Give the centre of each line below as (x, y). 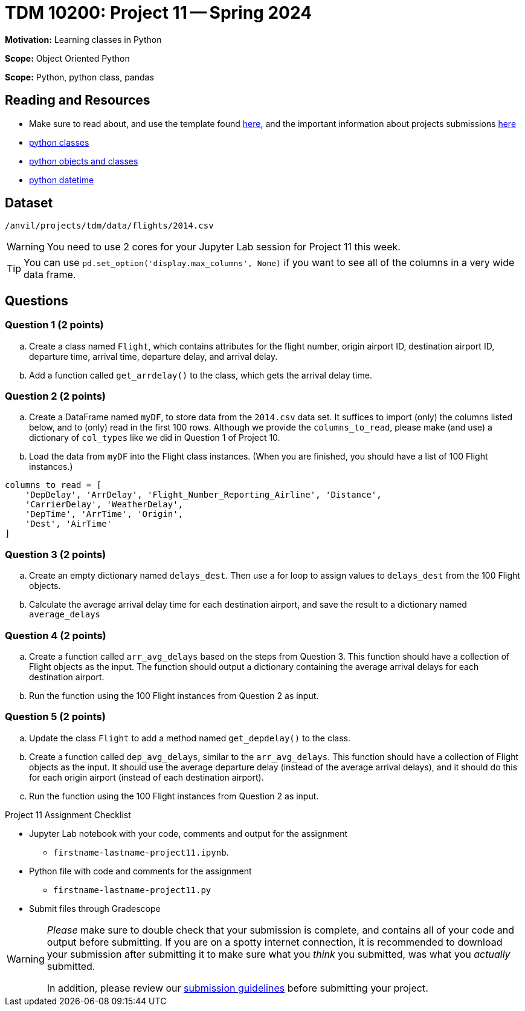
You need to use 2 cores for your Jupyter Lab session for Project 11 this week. (224, 247)
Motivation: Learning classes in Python (83, 39)
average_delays (65, 615)
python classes (59, 142)
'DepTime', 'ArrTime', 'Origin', (104, 514)
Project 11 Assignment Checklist (68, 814)
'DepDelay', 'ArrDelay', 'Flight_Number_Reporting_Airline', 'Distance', (203, 495)
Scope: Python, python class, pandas (79, 77)
